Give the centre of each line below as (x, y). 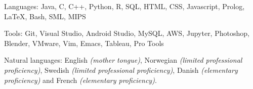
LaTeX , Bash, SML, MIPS (45, 16)
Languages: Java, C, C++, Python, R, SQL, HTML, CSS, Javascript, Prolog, (124, 6)
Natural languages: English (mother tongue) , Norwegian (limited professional (123, 60)
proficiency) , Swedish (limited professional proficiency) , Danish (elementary (121, 70)
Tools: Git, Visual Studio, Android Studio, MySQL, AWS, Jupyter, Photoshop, (127, 33)
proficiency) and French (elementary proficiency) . (80, 80)
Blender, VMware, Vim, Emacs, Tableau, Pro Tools (84, 43)
